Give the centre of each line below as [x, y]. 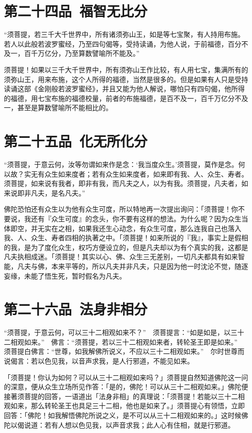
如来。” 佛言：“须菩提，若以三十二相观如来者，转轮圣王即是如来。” [131, 341]
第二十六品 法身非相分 [76, 309]
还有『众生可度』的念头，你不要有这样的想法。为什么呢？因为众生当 [139, 218]
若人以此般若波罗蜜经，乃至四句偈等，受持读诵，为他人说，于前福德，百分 [123, 43]
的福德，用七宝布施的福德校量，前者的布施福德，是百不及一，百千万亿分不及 [126, 98]
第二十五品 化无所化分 [76, 141]
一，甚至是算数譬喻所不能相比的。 [58, 108]
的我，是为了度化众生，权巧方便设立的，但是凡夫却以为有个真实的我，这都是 [126, 247]
